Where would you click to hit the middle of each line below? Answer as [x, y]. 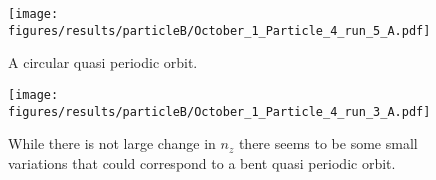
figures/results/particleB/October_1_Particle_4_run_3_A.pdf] [219, 111]
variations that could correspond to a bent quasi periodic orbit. [202, 162]
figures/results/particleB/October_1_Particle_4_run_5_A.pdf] [219, 30]
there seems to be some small [328, 143]
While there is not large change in [112, 143]
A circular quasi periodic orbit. [103, 62]
